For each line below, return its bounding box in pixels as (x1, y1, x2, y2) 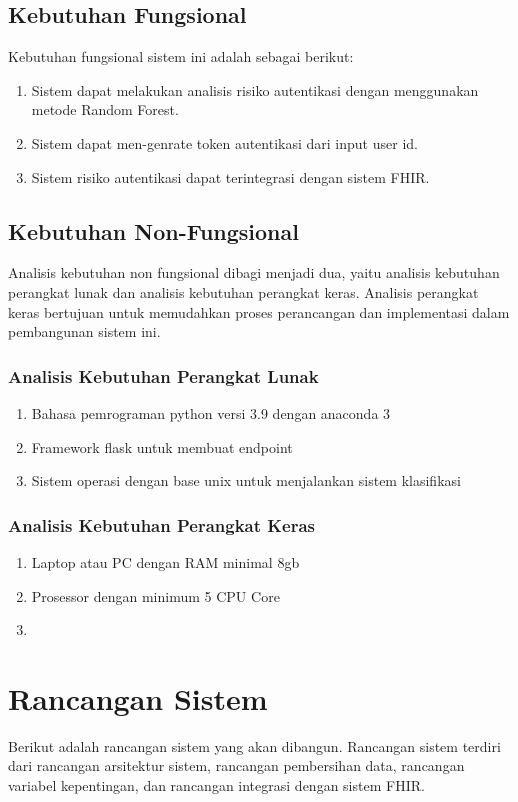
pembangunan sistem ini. (8, 321, 161, 342)
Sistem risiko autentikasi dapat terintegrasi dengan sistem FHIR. (31, 166, 430, 187)
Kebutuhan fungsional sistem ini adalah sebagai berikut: (8, 46, 354, 67)
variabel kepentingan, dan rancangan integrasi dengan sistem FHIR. (8, 775, 425, 796)
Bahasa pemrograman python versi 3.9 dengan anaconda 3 (31, 402, 391, 423)
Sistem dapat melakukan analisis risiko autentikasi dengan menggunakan (31, 79, 479, 100)
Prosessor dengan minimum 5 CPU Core (31, 585, 280, 606)
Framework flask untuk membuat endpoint (31, 436, 293, 457)
